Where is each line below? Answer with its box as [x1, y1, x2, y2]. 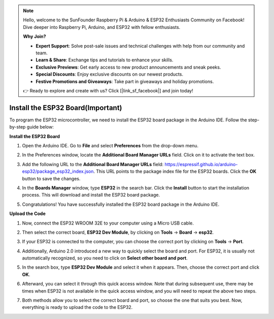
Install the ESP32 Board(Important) [9, 103, 122, 112]
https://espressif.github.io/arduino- [164, 161, 238, 167]
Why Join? [23, 34, 46, 40]
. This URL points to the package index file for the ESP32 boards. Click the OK [93, 168, 257, 175]
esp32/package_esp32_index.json [22, 168, 94, 175]
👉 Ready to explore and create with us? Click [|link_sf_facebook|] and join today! [23, 87, 193, 93]
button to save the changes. [22, 175, 81, 181]
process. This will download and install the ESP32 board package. [22, 192, 160, 198]
